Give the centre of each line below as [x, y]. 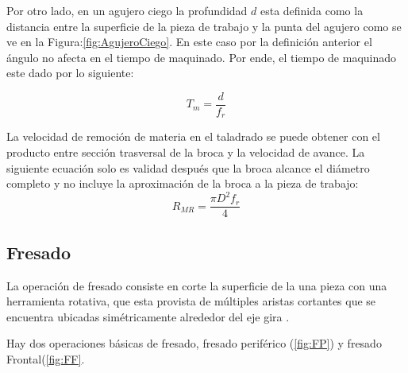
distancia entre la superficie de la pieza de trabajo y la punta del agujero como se [204, 26]
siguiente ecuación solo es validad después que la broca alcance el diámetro [188, 167]
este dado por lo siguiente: [70, 73]
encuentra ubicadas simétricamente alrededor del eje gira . [148, 316]
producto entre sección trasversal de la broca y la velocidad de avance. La [186, 152]
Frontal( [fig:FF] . [46, 359]
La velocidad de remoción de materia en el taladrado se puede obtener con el [193, 136]
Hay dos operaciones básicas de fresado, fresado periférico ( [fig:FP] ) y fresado [194, 343]
